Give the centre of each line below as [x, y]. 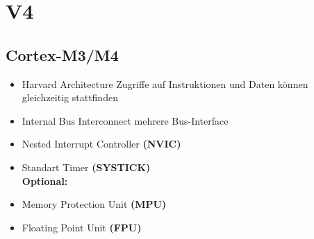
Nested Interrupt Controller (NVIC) [101, 144]
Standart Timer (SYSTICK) [86, 167]
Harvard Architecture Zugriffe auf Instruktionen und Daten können [165, 83]
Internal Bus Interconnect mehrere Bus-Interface [125, 120]
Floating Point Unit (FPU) [82, 227]
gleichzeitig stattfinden [70, 97]
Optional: [45, 180]
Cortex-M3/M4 [62, 54]
